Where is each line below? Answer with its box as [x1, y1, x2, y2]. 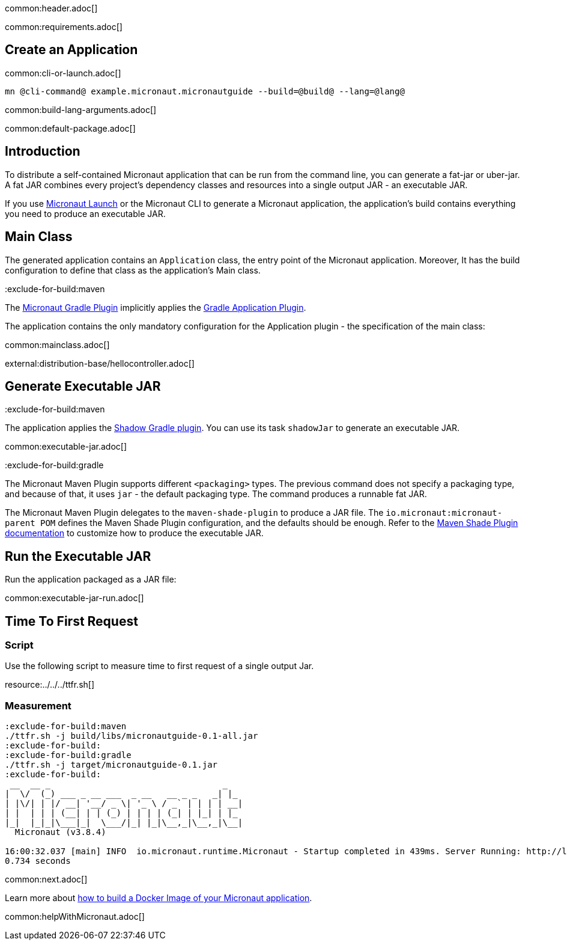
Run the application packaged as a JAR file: [5, 574, 177, 585]
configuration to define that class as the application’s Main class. [5, 265, 261, 275]
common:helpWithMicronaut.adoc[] [5, 911, 145, 922]
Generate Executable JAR [5, 378, 161, 394]
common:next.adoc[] [5, 874, 88, 885]
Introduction [5, 144, 80, 159]
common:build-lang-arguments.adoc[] [5, 104, 157, 115]
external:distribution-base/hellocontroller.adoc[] [5, 358, 195, 369]
